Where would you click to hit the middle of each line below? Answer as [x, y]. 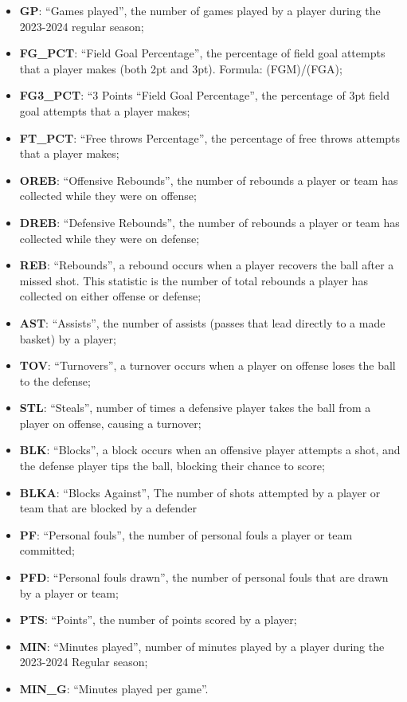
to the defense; [55, 380]
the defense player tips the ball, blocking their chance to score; [172, 466]
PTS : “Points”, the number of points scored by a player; [158, 620]
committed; [47, 550]
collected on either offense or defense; [110, 296]
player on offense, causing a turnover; [110, 423]
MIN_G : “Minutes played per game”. [114, 688]
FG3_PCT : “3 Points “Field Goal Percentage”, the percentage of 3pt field [204, 95]
